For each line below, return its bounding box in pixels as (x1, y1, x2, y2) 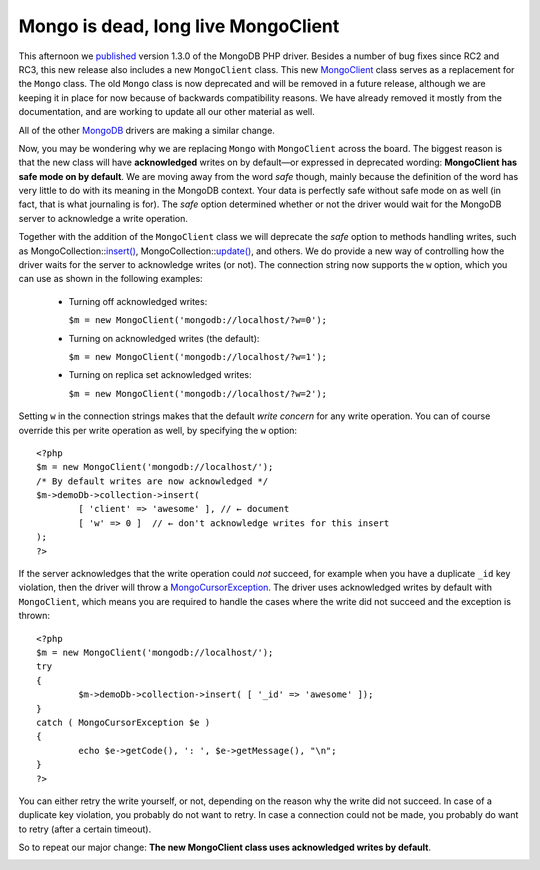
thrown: (18, 610, 50, 622)
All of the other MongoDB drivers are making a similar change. (18, 124, 275, 136)
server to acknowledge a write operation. (18, 212, 189, 224)
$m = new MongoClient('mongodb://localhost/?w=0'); (68, 315, 328, 326)
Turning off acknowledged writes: (68, 295, 208, 307)
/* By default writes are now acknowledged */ (36, 475, 269, 487)
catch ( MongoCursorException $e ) (36, 716, 211, 728)
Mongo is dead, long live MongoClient (18, 15, 340, 37)
